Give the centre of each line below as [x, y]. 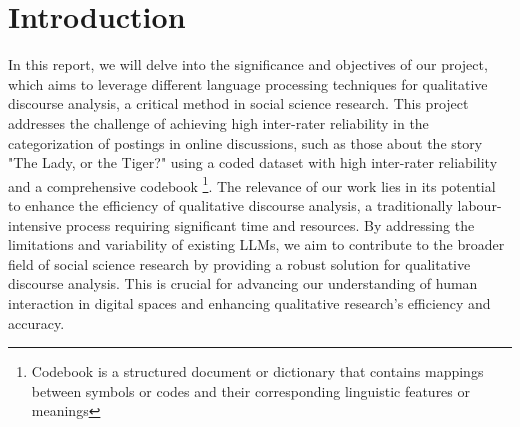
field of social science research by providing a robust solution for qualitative [239, 263]
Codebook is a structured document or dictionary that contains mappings [257, 371]
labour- [479, 204]
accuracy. [36, 322]
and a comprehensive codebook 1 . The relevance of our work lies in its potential [252, 184]
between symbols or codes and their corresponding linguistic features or [250, 390]
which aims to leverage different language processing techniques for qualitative [248, 83]
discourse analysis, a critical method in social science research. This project [238, 103]
